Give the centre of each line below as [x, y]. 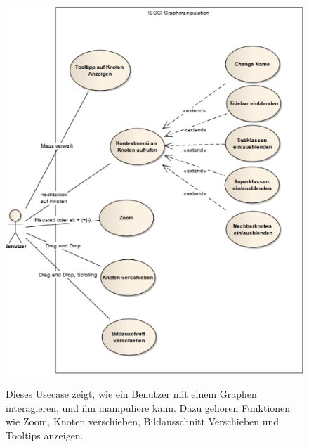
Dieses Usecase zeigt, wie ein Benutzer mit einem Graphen [131, 394]
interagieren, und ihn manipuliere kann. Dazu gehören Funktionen [148, 407]
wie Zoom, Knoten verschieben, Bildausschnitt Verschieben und [143, 421]
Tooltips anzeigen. [45, 435]
